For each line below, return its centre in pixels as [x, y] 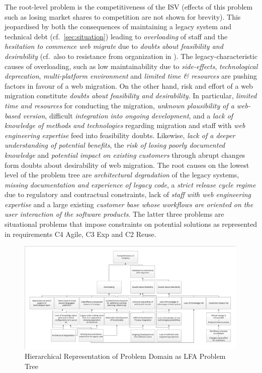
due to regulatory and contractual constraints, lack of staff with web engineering [128, 194]
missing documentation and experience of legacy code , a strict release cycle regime [130, 184]
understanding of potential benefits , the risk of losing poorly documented [115, 145]
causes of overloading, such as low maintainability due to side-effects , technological [131, 66]
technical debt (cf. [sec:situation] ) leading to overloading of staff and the [116, 36]
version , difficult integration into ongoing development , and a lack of [128, 115]
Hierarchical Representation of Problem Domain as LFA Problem [125, 356]
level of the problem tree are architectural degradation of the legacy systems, [122, 175]
